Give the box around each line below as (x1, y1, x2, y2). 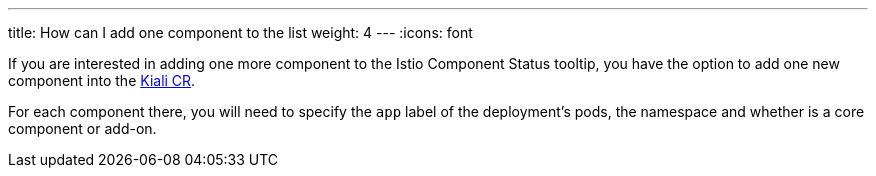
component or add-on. (8, 120, 157, 137)
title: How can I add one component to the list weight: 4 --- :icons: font (8, 24, 473, 41)
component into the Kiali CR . (8, 72, 196, 89)
